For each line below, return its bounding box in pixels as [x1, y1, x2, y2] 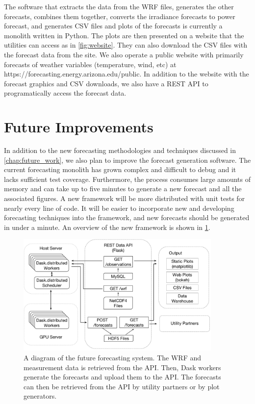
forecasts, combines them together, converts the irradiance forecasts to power [4, 11, 235, 21]
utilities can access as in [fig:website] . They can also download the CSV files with [4, 40, 247, 50]
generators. [24, 391, 57, 401]
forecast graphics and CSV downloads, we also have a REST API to [4, 78, 208, 88]
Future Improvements [4, 117, 153, 137]
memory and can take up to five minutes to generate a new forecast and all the [4, 183, 242, 194]
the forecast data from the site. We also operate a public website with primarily [4, 49, 244, 59]
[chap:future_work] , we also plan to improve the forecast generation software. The [4, 154, 251, 165]
